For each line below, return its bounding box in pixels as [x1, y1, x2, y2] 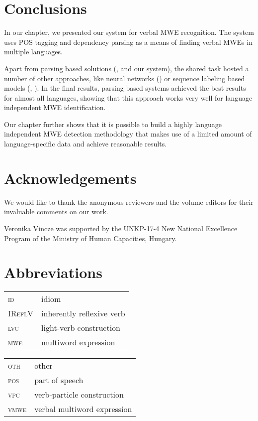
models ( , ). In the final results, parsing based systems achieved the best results [4, 83, 246, 93]
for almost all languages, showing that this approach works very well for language [4, 92, 253, 103]
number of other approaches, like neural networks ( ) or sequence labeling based [4, 73, 245, 83]
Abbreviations [4, 262, 102, 282]
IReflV [8, 307, 34, 319]
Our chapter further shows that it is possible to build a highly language [4, 119, 222, 129]
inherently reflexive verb [41, 307, 125, 319]
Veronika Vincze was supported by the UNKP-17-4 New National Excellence [4, 223, 238, 233]
